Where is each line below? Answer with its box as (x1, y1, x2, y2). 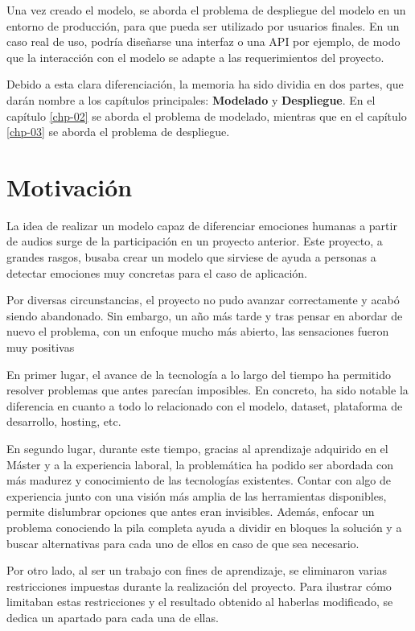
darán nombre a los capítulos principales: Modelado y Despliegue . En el (6, 91, 376, 108)
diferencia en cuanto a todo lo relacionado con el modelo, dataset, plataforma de (6, 397, 403, 414)
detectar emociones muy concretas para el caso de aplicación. (6, 264, 308, 281)
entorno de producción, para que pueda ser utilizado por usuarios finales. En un (6, 17, 400, 34)
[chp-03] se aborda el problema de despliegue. (6, 123, 230, 140)
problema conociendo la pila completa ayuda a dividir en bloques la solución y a (6, 518, 402, 535)
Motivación (6, 170, 133, 203)
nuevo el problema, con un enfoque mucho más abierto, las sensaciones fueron (6, 323, 389, 340)
